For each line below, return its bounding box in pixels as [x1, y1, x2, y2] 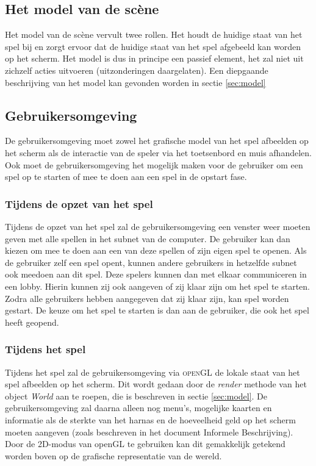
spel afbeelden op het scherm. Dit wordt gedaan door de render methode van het [5, 378, 307, 390]
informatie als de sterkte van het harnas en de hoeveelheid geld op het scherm [5, 413, 296, 426]
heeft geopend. [5, 315, 59, 328]
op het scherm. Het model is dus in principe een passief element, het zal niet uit [5, 52, 304, 65]
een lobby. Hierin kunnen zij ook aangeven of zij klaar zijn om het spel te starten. [5, 279, 311, 292]
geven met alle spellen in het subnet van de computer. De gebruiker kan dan [5, 232, 290, 245]
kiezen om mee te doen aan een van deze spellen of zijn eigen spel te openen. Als [5, 244, 307, 257]
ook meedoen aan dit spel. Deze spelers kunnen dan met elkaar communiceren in [5, 268, 307, 281]
